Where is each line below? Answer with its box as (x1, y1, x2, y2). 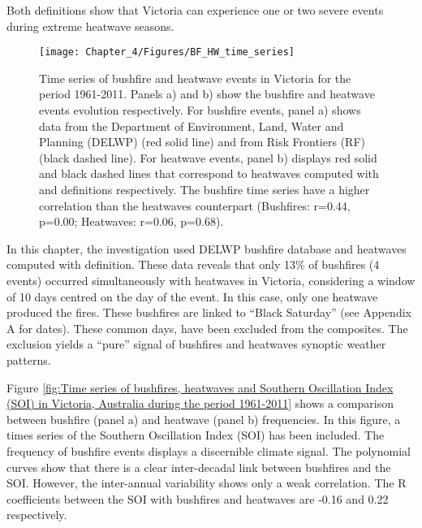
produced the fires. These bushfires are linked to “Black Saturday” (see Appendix (6, 304, 411, 321)
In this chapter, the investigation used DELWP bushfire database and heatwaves (6, 240, 407, 257)
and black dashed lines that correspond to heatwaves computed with (39, 165, 379, 182)
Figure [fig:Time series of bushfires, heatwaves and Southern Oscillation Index (6, 379, 394, 396)
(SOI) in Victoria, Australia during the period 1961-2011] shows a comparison (6, 395, 394, 412)
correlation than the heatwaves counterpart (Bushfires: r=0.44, (39, 197, 351, 214)
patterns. (6, 351, 51, 368)
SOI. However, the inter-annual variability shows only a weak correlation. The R (6, 474, 407, 491)
